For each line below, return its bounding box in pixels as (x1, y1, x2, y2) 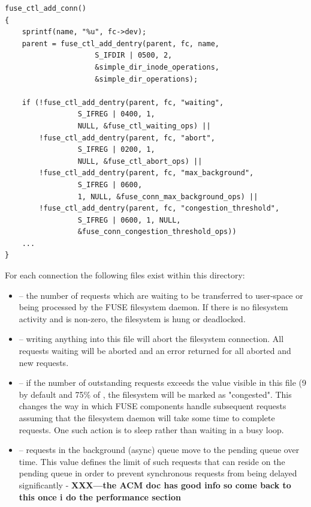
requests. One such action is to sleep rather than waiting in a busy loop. (19, 423, 284, 436)
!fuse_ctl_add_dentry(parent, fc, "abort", (39, 133, 215, 142)
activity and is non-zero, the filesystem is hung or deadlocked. (19, 312, 246, 325)
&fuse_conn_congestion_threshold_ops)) (77, 227, 237, 236)
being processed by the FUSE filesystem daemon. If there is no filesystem (19, 301, 288, 313)
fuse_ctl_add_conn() (5, 4, 87, 13)
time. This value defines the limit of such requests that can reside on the (19, 455, 285, 467)
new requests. (19, 356, 69, 368)
